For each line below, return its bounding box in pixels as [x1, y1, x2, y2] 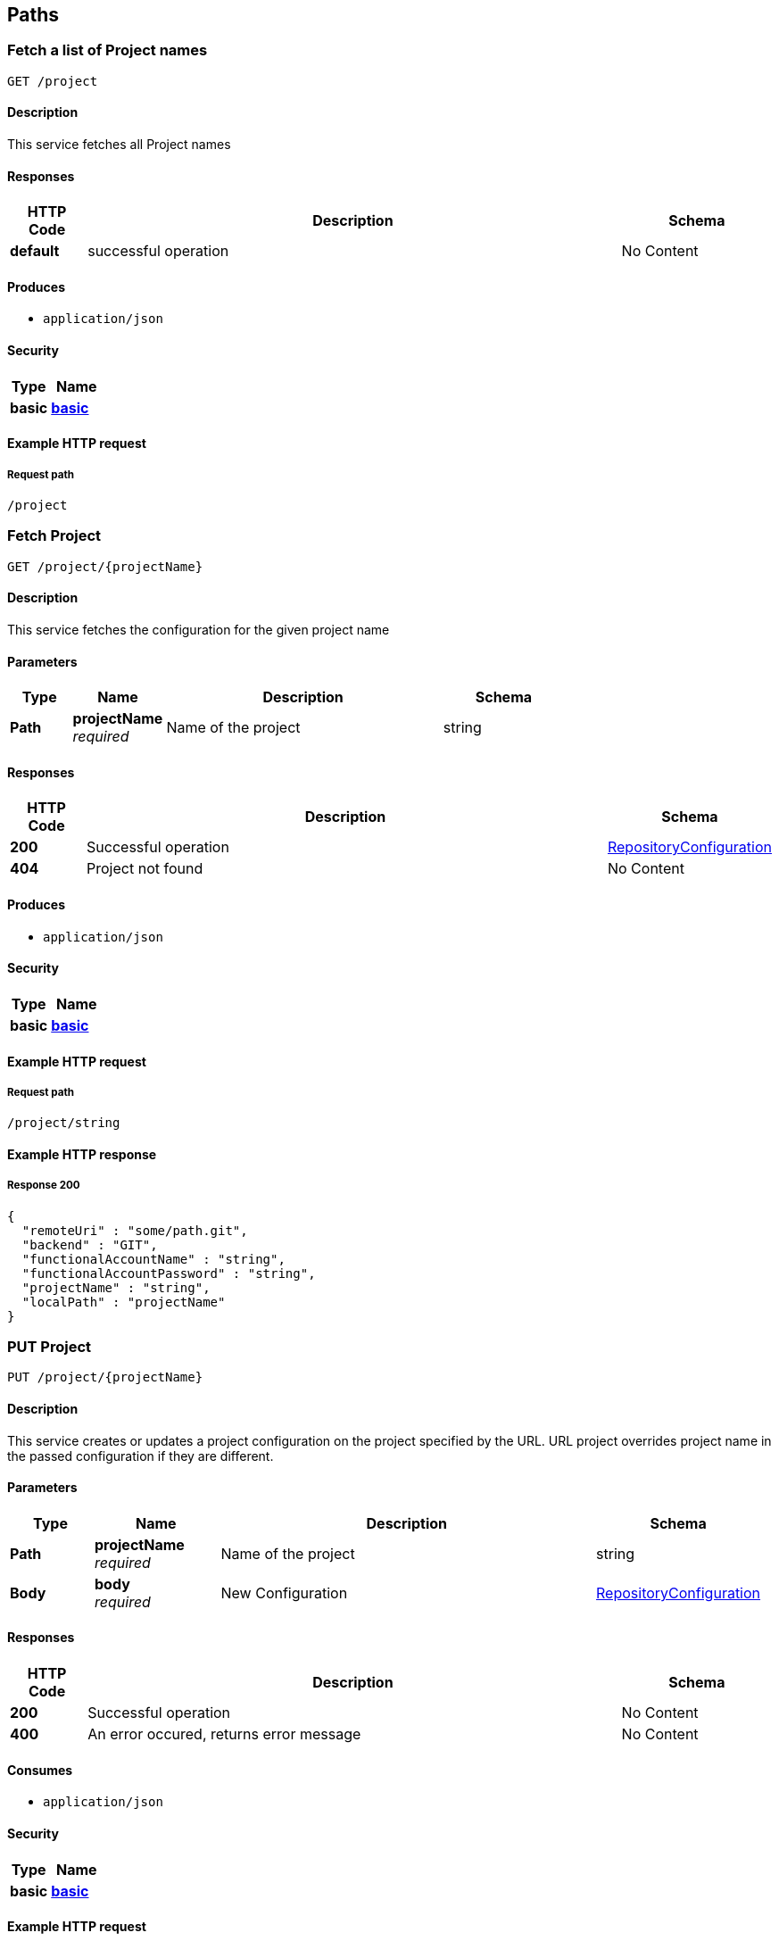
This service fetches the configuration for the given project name [7, 622, 390, 638]
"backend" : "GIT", [21, 1237, 158, 1252]
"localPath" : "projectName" [21, 1294, 226, 1309]
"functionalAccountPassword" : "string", [21, 1265, 316, 1281]
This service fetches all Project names [7, 137, 231, 153]
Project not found [87, 859, 203, 878]
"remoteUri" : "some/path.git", [21, 1223, 248, 1238]
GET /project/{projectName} [7, 559, 203, 574]
